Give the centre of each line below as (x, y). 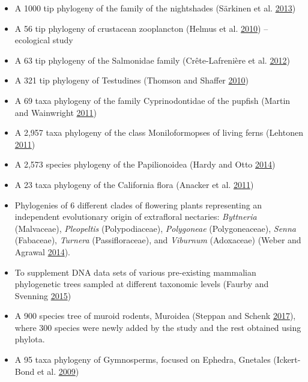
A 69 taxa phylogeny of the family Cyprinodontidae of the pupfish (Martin (152, 100)
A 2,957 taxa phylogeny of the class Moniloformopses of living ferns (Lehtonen (159, 132)
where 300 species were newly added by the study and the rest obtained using (158, 327)
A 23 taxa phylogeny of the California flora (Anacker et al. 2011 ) (134, 184)
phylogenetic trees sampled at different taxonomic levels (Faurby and (142, 284)
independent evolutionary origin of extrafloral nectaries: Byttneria (136, 217)
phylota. (30, 339)
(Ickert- (287, 359)
